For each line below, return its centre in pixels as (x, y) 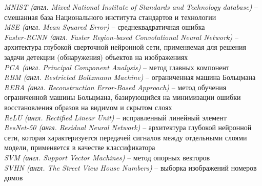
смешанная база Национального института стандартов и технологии (110, 17)
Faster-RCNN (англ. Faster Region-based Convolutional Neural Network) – (121, 37)
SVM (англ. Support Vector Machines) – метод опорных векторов (107, 157)
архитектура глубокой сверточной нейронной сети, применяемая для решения (125, 47)
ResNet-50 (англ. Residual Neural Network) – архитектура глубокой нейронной (128, 127)
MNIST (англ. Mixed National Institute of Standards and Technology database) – (131, 7)
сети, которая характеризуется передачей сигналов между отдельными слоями (126, 137)
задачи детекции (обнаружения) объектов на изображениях (96, 57)
